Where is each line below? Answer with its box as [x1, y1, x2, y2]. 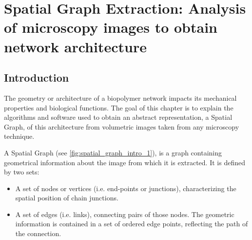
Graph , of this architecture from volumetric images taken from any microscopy [4, 121, 239, 131]
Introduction [4, 70, 69, 85]
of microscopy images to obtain [4, 17, 217, 37]
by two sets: [4, 167, 39, 177]
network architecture [4, 36, 147, 56]
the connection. [15, 228, 61, 239]
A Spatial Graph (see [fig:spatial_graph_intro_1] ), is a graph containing [4, 147, 222, 157]
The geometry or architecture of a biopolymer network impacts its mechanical [4, 92, 237, 103]
